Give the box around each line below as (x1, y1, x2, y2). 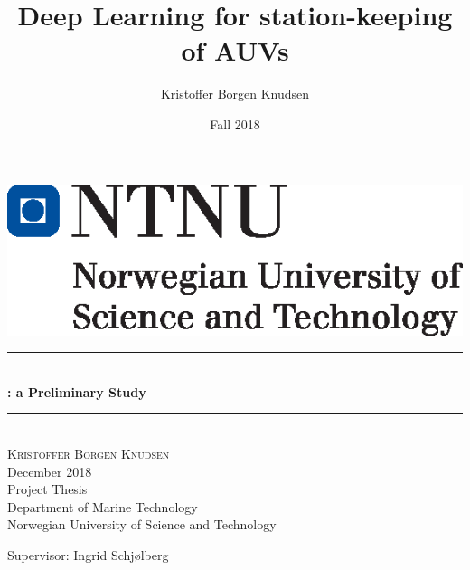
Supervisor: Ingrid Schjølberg (7, 545, 169, 564)
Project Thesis (7, 480, 88, 499)
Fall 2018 (210, 114, 260, 133)
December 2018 (7, 461, 92, 480)
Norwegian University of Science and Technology (7, 515, 277, 534)
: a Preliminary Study (7, 382, 146, 401)
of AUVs (181, 32, 289, 69)
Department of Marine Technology (7, 497, 198, 516)
